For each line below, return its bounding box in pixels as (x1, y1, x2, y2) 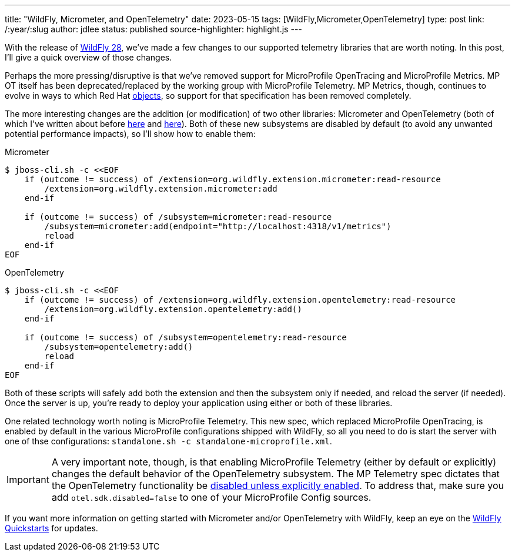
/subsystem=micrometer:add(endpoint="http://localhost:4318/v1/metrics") (44, 222, 392, 231)
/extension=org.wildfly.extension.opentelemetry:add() (44, 304, 302, 314)
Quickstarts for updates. (5, 523, 98, 533)
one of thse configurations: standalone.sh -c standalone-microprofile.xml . (5, 436, 332, 446)
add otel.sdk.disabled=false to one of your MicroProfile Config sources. (51, 491, 372, 503)
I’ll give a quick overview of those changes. (5, 52, 172, 62)
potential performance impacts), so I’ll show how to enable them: (5, 129, 256, 139)
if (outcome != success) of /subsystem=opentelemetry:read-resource (24, 333, 347, 342)
